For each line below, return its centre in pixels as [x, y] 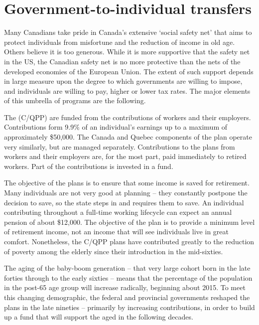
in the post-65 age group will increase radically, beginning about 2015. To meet [125, 287]
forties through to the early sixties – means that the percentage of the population [128, 277]
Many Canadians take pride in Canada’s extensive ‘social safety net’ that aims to [128, 32]
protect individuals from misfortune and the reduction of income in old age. [120, 42]
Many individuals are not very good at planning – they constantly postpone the [126, 193]
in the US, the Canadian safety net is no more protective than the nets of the [122, 61]
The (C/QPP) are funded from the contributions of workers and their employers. [128, 117]
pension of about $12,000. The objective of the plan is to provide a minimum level [129, 222]
